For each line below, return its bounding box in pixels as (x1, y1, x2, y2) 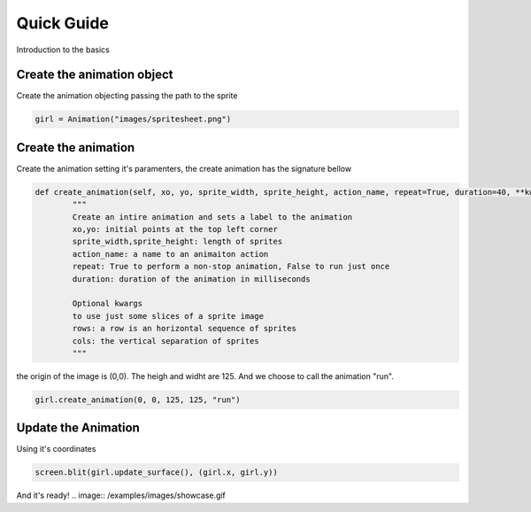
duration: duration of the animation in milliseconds (72, 274, 311, 283)
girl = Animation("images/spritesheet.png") (35, 114, 232, 124)
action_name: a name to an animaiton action (72, 249, 269, 259)
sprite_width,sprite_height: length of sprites (72, 237, 283, 247)
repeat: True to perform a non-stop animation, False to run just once (72, 261, 390, 272)
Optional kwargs (72, 299, 143, 309)
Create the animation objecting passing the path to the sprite (16, 90, 238, 101)
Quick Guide (16, 13, 110, 33)
